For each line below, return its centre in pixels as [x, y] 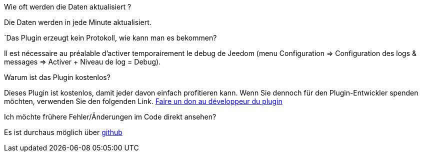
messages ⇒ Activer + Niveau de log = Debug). [82, 62]
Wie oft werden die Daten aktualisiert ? [68, 7]
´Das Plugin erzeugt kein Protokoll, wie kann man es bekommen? [110, 38]
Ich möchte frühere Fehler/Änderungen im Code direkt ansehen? [110, 117]
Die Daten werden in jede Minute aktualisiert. [78, 22]
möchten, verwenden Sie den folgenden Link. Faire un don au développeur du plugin [143, 101]
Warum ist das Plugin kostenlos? [57, 77]
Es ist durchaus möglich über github [63, 132]
